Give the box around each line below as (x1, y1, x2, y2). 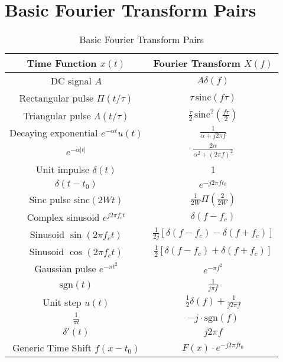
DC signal (50, 74, 92, 88)
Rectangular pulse (19, 91, 94, 105)
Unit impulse (35, 162, 90, 176)
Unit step (43, 295, 82, 309)
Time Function (27, 56, 97, 70)
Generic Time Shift (12, 341, 92, 355)
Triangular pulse (23, 108, 91, 122)
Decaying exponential (9, 126, 98, 140)
